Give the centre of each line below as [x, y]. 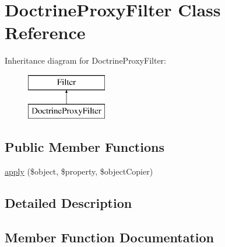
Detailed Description [68, 203]
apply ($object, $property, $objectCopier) [79, 171]
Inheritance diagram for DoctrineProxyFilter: [85, 60]
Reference [45, 32]
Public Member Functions [85, 147]
